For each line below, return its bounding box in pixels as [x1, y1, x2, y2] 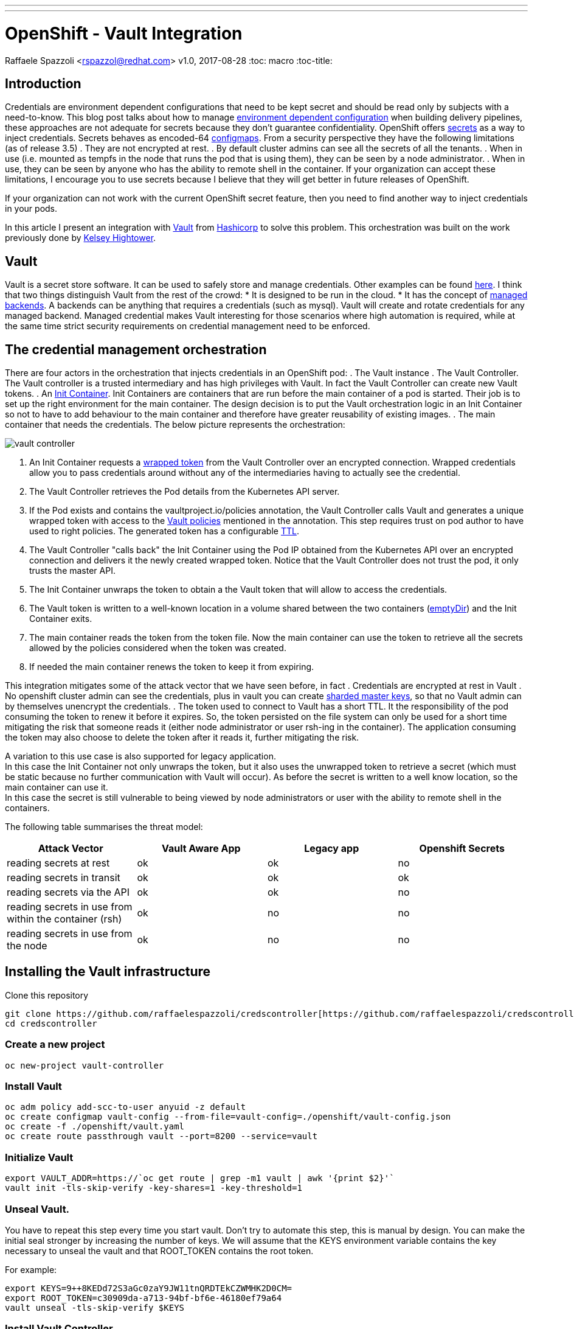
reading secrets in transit [7, 871, 120, 884]
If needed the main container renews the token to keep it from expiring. [29, 661, 314, 672]
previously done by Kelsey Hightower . [5, 232, 156, 243]
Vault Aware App [161, 842, 241, 855]
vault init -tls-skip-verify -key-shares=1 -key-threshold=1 [5, 1183, 302, 1193]
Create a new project [5, 1038, 105, 1051]
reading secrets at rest [7, 857, 110, 870]
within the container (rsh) [7, 913, 122, 926]
